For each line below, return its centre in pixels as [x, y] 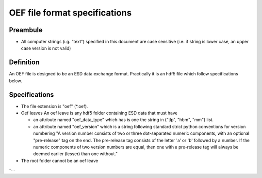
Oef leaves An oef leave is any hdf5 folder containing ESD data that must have [99, 113]
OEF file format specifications [70, 13]
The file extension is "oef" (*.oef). [55, 106]
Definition [24, 62]
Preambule [26, 30]
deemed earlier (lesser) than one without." [75, 154]
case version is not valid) [46, 48]
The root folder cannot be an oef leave [60, 160]
